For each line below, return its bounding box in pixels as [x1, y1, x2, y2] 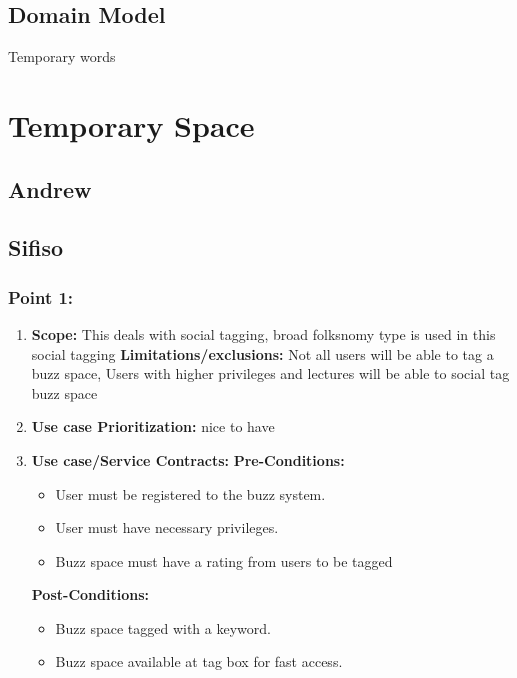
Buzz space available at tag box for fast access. [55, 651, 343, 672]
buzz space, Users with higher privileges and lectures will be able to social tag [31, 363, 510, 384]
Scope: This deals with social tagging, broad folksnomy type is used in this [31, 323, 496, 344]
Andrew [8, 173, 92, 204]
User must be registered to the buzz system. [55, 483, 326, 504]
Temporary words [8, 46, 116, 67]
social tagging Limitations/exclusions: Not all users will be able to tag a [31, 343, 494, 364]
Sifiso [8, 232, 64, 263]
